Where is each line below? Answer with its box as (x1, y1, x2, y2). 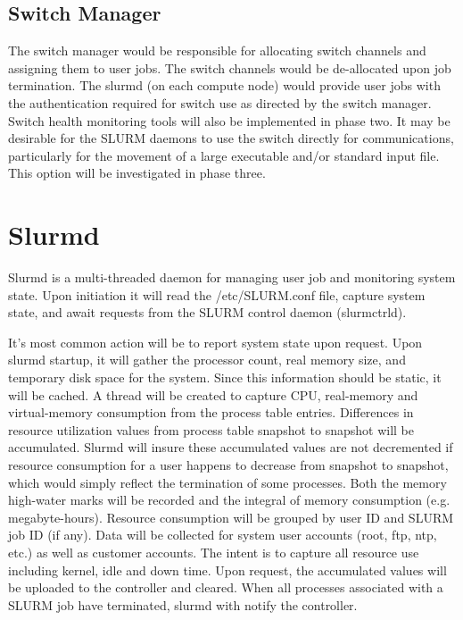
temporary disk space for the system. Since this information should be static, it (8, 368, 442, 387)
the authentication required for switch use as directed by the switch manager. (8, 93, 432, 112)
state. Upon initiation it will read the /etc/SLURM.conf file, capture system (8, 285, 426, 304)
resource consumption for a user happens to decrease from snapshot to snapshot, (8, 456, 449, 474)
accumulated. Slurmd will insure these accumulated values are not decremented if (8, 438, 453, 457)
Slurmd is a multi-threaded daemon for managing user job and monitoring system (8, 268, 456, 287)
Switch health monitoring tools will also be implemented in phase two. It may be (8, 111, 451, 130)
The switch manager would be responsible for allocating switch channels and (8, 41, 426, 60)
